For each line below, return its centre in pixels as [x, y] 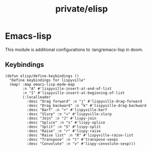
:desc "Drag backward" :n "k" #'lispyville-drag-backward [86, 106]
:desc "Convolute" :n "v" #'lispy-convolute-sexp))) [81, 144]
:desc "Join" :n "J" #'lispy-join [61, 118]
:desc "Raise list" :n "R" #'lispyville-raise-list [80, 135]
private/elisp [82, 9]
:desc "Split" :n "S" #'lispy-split [64, 127]
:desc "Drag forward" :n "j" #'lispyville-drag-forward [84, 101]
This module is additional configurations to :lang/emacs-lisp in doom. [74, 49]
